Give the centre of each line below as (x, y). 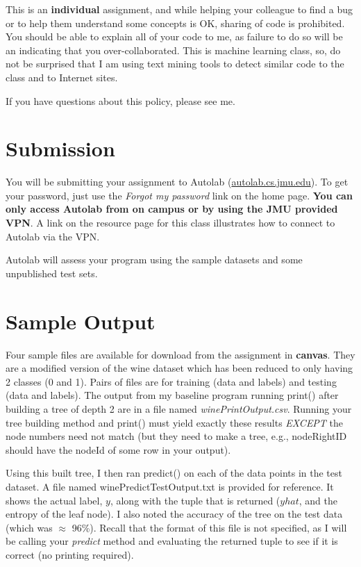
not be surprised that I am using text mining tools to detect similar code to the (175, 64)
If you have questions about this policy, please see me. (120, 100)
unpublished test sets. (52, 273)
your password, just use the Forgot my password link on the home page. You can (179, 195)
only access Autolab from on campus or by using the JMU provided (172, 209)
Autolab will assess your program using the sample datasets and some (154, 260)
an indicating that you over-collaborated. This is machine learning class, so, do (173, 50)
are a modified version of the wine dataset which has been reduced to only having (179, 368)
